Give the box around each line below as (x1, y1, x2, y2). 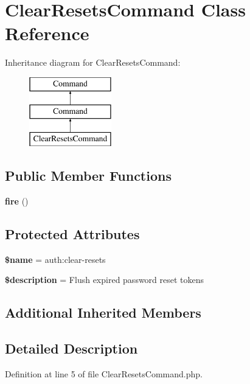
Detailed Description (5, 339, 138, 358)
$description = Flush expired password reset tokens (5, 273, 204, 286)
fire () (5, 195, 29, 208)
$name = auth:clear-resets (5, 253, 106, 265)
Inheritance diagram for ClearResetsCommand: (5, 56, 181, 69)
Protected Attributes (5, 225, 140, 243)
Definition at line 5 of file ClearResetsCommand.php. (5, 368, 203, 380)
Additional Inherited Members (5, 303, 201, 322)
